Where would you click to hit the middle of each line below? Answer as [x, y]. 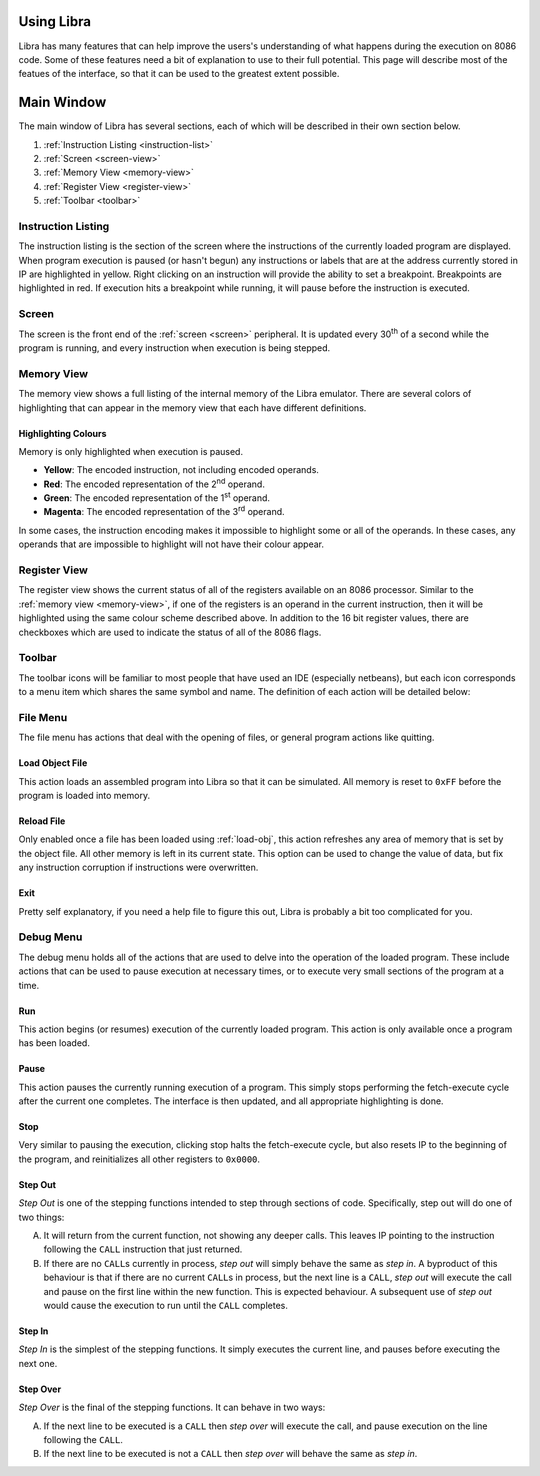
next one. [38, 1363]
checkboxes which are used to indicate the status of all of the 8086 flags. [170, 632]
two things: [41, 1217]
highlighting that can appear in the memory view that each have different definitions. [192, 407]
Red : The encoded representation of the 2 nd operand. [154, 483]
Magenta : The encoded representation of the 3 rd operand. [164, 511]
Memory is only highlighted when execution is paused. [131, 451]
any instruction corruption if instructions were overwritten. [138, 867]
